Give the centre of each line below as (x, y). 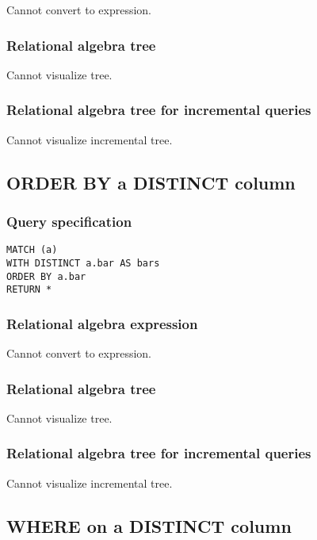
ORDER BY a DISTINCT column (151, 182)
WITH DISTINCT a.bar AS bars (83, 263)
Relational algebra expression (102, 323)
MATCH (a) (32, 250)
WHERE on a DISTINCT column (149, 525)
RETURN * (29, 290)
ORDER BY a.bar (46, 276)
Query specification (69, 221)
